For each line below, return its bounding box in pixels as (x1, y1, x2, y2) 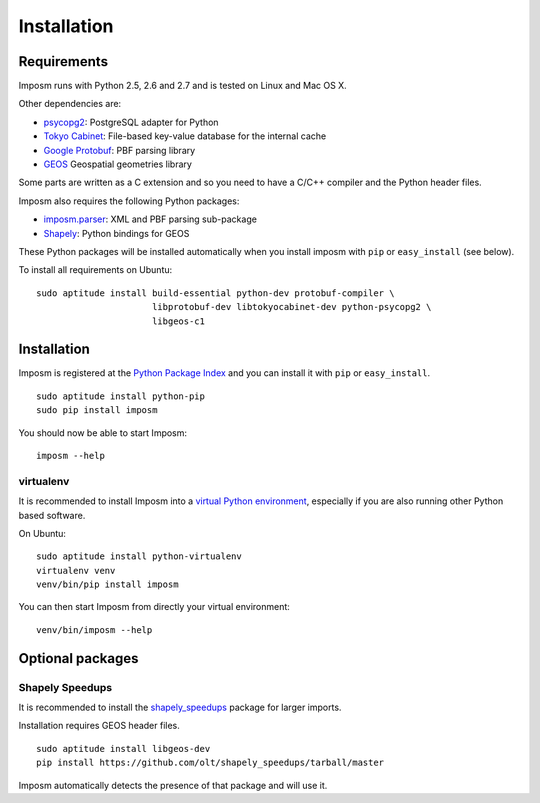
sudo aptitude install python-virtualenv (36, 551, 242, 562)
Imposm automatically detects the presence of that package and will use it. (18, 779, 328, 791)
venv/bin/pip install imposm (36, 579, 179, 590)
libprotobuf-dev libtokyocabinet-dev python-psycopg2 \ (151, 301, 432, 313)
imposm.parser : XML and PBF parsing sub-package (43, 213, 257, 225)
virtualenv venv (36, 565, 116, 576)
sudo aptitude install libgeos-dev (36, 743, 211, 754)
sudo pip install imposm (36, 405, 158, 416)
